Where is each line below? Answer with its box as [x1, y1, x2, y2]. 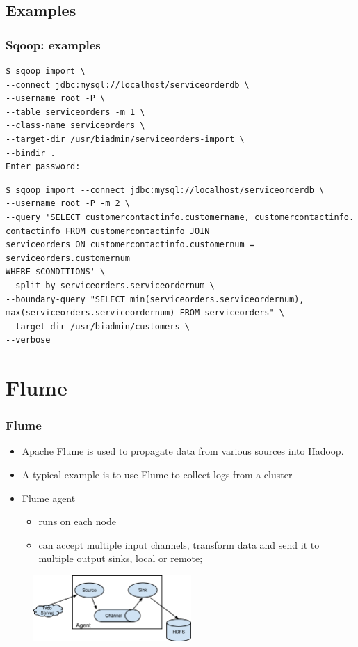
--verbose [6, 335, 51, 345]
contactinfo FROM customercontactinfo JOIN [6, 226, 210, 236]
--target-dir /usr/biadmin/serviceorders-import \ [6, 134, 245, 144]
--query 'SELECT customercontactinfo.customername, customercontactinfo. [6, 212, 355, 222]
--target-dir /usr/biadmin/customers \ [6, 321, 190, 332]
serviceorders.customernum [6, 253, 130, 263]
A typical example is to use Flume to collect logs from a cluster [22, 467, 293, 482]
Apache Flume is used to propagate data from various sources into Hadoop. [22, 444, 344, 458]
